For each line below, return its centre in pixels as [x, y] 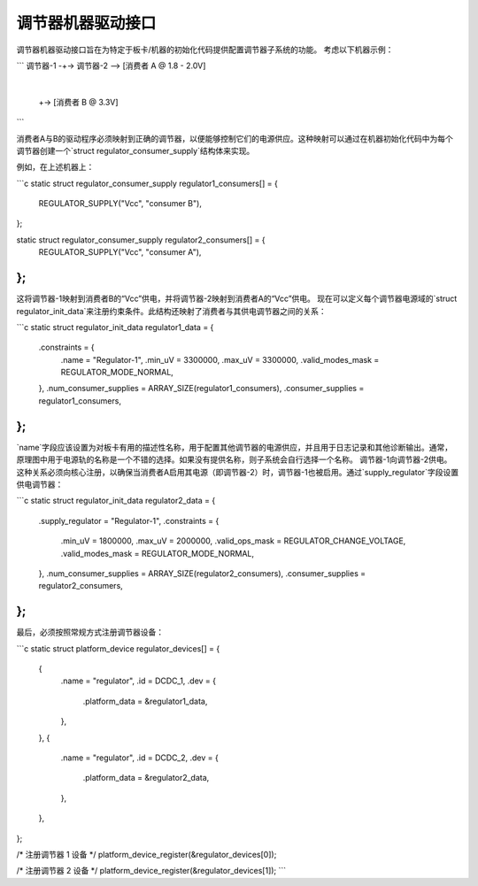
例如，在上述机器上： [55, 167]
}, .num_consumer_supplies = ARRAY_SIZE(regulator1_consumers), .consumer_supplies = [201, 389]
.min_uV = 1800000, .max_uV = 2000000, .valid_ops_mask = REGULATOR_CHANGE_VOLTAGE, [233, 541]
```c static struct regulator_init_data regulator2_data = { [116, 501]
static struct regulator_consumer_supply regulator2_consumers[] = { [141, 240]
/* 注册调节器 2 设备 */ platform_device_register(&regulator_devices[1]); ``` [151, 871]
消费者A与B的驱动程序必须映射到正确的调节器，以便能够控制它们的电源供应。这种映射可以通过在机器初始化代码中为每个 [235, 138]
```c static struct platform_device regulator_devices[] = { [118, 648]
